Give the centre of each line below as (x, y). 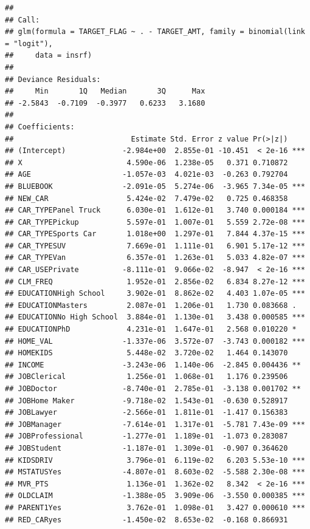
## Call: (22, 20)
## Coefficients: (40, 127)
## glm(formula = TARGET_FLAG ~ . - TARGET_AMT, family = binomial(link (155, 32)
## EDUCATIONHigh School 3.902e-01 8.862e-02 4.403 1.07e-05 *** (155, 294)
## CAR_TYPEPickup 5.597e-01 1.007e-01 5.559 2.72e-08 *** (155, 222)
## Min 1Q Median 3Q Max (105, 91)
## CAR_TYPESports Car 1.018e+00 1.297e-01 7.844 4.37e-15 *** (155, 234)
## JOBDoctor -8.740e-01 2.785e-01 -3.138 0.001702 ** (153, 389)
